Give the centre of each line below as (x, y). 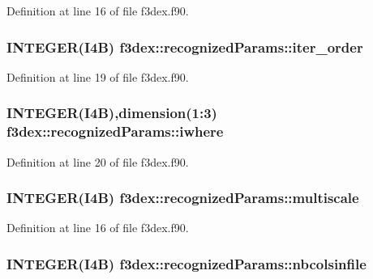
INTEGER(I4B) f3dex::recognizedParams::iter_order (185, 46)
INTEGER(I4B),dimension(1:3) (112, 113)
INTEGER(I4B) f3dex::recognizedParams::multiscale (183, 198)
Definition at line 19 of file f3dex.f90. (98, 76)
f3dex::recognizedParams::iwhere (115, 131)
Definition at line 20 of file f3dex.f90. (98, 161)
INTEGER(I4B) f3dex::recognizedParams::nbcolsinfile (186, 263)
